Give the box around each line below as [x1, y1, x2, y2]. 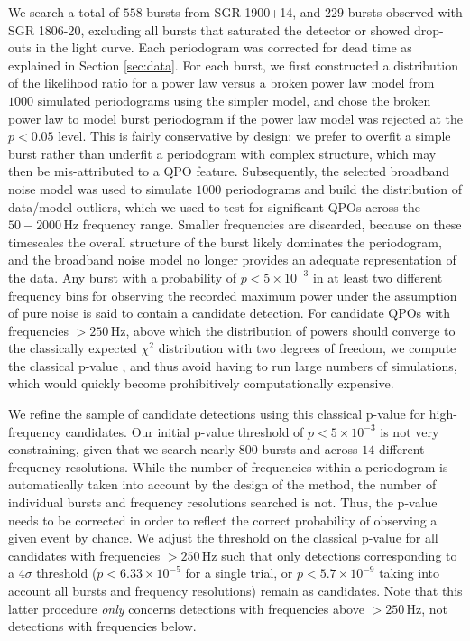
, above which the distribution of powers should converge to [125, 320, 456, 339]
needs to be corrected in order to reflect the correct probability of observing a [8, 510, 438, 529]
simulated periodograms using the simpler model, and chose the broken [37, 90, 431, 109]
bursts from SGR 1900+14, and [146, 3, 321, 21]
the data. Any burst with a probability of [8, 267, 236, 286]
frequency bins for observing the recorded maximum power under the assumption [8, 285, 457, 304]
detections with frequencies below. [8, 617, 197, 636]
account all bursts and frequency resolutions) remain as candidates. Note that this [8, 581, 463, 599]
